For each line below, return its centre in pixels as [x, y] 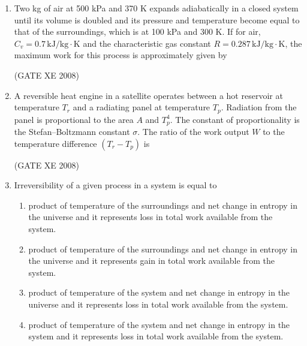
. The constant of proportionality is [235, 119]
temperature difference [55, 143]
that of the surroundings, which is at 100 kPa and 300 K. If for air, [137, 31]
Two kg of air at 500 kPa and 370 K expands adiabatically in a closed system [156, 8]
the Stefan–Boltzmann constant [72, 132]
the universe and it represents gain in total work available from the [151, 261]
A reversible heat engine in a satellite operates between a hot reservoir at [148, 95]
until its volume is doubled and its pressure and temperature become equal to [157, 19]
